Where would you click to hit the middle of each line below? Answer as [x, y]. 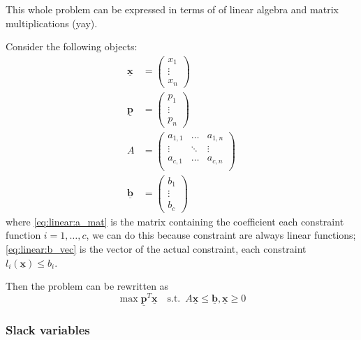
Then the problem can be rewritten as [87, 286]
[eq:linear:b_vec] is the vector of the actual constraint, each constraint [156, 249]
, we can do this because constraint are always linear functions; [221, 235]
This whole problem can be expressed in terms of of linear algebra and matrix [172, 9]
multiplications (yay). [52, 23]
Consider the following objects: [72, 46]
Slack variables [48, 330]
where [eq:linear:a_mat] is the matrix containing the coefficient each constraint [175, 221]
